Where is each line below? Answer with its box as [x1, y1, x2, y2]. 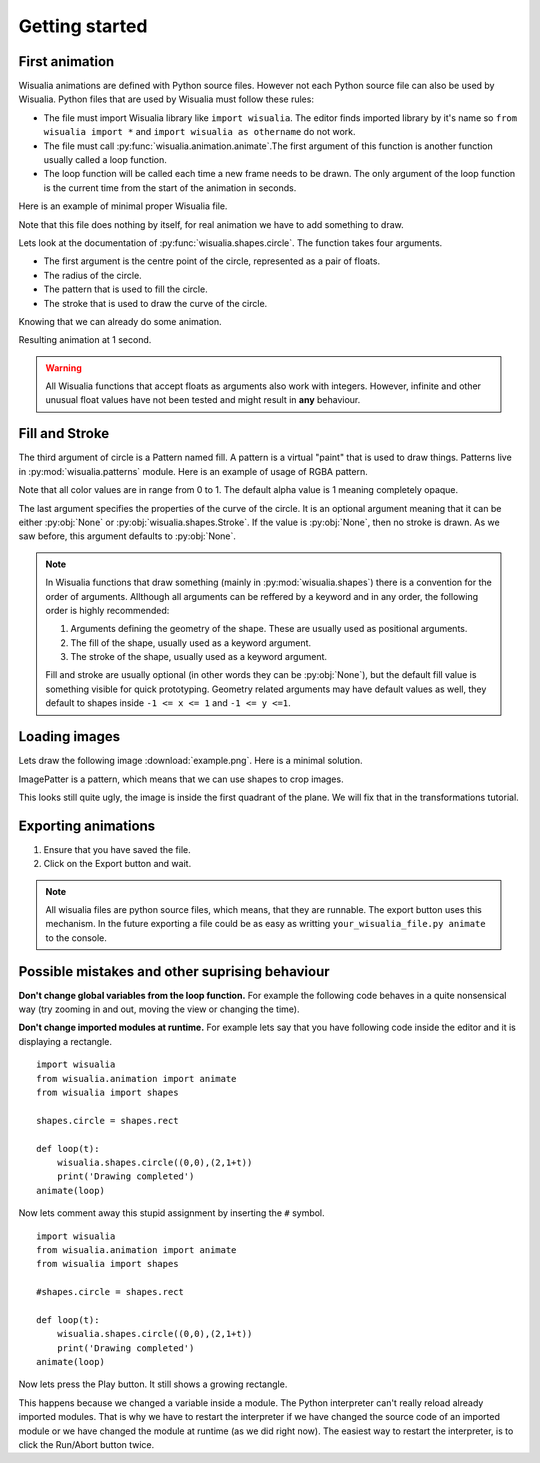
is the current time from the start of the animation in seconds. [43, 181, 297, 194]
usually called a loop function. [43, 154, 167, 166]
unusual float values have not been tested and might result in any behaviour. [45, 394, 361, 406]
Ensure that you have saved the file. [43, 843, 191, 855]
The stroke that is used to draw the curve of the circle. [43, 297, 268, 309]
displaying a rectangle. [18, 1035, 112, 1047]
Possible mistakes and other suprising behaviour [18, 963, 330, 980]
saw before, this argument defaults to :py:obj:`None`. [18, 530, 237, 542]
